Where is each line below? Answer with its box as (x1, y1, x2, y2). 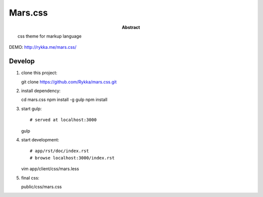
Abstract (122, 24, 140, 30)
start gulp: (21, 105, 42, 112)
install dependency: (21, 88, 61, 94)
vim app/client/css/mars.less (21, 166, 79, 172)
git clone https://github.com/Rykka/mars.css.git (21, 79, 117, 85)
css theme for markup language (18, 33, 82, 39)
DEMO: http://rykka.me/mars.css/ (9, 44, 76, 50)
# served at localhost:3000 (30, 117, 97, 123)
